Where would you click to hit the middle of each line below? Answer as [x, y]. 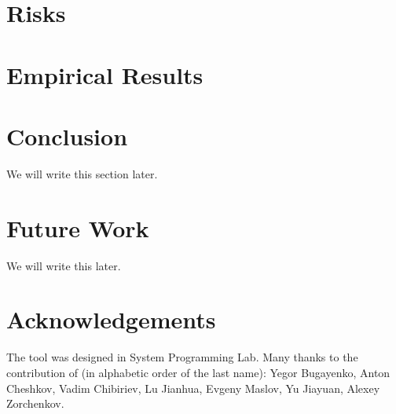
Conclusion [67, 136]
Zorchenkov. [35, 403]
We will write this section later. [82, 173]
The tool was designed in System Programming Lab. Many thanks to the [182, 357]
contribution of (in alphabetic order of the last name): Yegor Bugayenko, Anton [198, 372]
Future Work [78, 227]
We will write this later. [64, 265]
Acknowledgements [111, 319]
